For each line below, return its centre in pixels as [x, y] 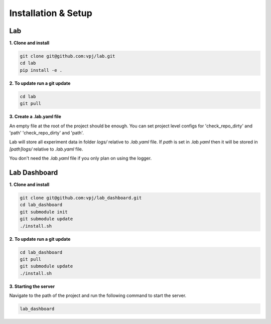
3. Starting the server [32, 286]
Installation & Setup [51, 13]
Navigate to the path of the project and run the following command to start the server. [98, 295]
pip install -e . [41, 70]
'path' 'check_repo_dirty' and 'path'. [46, 132]
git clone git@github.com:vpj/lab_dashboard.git [81, 198]
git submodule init [44, 212]
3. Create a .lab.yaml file [35, 117]
